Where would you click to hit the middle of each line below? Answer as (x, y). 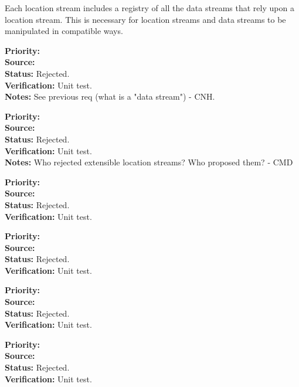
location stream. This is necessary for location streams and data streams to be (145, 19)
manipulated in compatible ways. (64, 31)
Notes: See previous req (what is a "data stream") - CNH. (110, 96)
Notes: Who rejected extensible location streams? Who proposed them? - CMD (149, 162)
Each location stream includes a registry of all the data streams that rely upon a (149, 8)
